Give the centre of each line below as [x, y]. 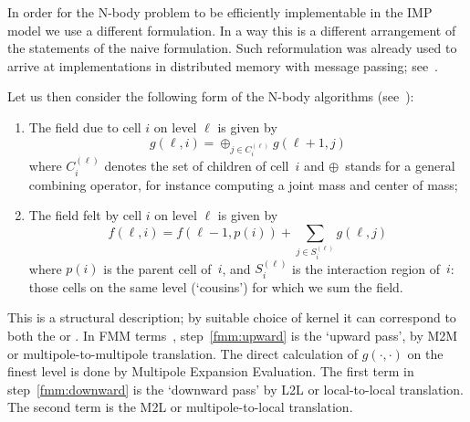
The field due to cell [85, 127]
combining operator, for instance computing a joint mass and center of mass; [243, 184]
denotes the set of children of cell [197, 166]
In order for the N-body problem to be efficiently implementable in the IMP [220, 12]
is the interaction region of [366, 268]
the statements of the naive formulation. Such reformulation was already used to [232, 48]
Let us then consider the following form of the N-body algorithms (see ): [211, 96]
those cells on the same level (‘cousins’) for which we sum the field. [216, 286]
